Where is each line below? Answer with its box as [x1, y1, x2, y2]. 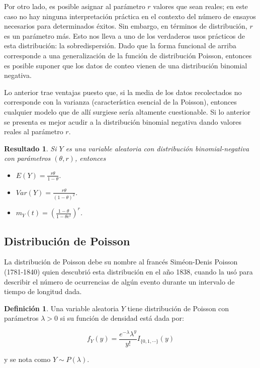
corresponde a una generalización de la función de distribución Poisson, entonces [4, 50, 252, 60]
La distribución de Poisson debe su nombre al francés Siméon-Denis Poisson [4, 256, 238, 267]
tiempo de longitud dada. [4, 286, 82, 297]
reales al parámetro [4, 126, 63, 137]
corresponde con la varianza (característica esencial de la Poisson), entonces [4, 97, 237, 107]
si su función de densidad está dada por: [60, 313, 184, 323]
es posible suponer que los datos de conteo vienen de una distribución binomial [4, 60, 247, 70]
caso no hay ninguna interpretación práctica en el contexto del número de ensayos [4, 11, 256, 21]
